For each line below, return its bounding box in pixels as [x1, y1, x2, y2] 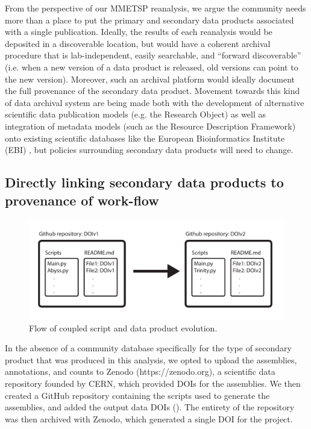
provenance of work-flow [5, 190, 159, 209]
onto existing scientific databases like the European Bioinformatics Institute [5, 131, 285, 144]
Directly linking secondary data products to [5, 173, 284, 192]
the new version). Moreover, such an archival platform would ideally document [5, 72, 295, 85]
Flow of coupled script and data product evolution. [29, 321, 218, 334]
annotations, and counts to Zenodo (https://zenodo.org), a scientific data [5, 365, 275, 378]
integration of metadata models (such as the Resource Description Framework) [5, 119, 296, 132]
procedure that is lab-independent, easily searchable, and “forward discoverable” [5, 49, 301, 61]
